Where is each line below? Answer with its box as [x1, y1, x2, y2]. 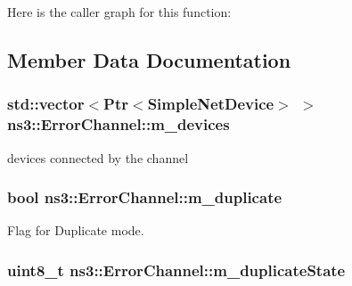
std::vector [7, 93, 85, 115]
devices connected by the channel [7, 148, 189, 167]
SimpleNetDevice [147, 93, 274, 115]
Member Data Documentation [7, 45, 291, 73]
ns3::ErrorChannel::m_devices [7, 113, 230, 135]
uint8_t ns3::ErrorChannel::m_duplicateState [7, 258, 346, 281]
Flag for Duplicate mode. [7, 221, 144, 240]
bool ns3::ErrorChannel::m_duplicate [7, 186, 282, 208]
